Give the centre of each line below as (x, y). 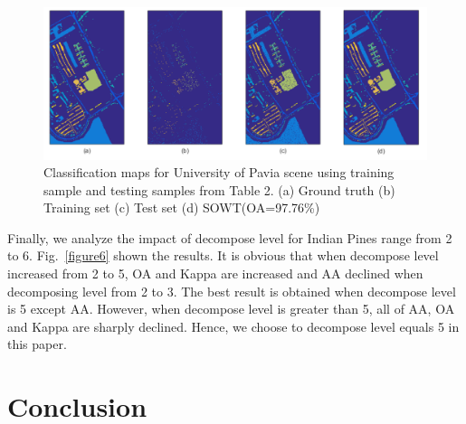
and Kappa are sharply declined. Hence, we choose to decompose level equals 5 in (233, 326)
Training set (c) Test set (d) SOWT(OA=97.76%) (182, 207)
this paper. (37, 344)
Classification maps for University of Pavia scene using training (219, 172)
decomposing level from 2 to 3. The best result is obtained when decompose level (232, 291)
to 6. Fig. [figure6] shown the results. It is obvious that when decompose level (223, 255)
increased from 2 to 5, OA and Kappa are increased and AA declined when (215, 273)
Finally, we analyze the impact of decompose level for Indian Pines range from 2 (230, 237)
